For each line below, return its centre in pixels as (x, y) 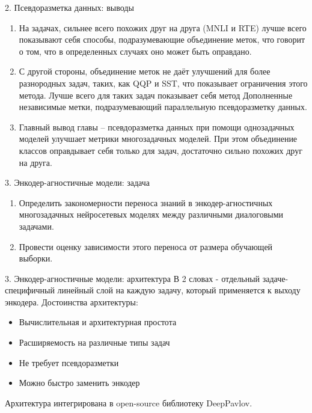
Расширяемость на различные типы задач (94, 342)
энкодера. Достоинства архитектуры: (72, 301)
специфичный (30, 290)
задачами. (36, 226)
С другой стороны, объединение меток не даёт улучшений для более (145, 71)
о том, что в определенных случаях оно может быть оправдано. (135, 51)
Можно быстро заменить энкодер (79, 383)
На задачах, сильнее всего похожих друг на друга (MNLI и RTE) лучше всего (163, 27)
